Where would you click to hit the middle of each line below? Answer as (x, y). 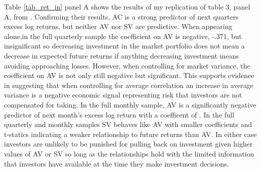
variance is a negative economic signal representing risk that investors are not (123, 95)
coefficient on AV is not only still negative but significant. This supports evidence (129, 75)
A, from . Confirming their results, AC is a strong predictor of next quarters (121, 16)
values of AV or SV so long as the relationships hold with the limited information (129, 153)
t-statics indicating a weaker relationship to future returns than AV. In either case (130, 134)
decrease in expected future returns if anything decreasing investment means (122, 55)
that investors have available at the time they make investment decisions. (116, 163)
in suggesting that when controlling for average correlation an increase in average (129, 85)
